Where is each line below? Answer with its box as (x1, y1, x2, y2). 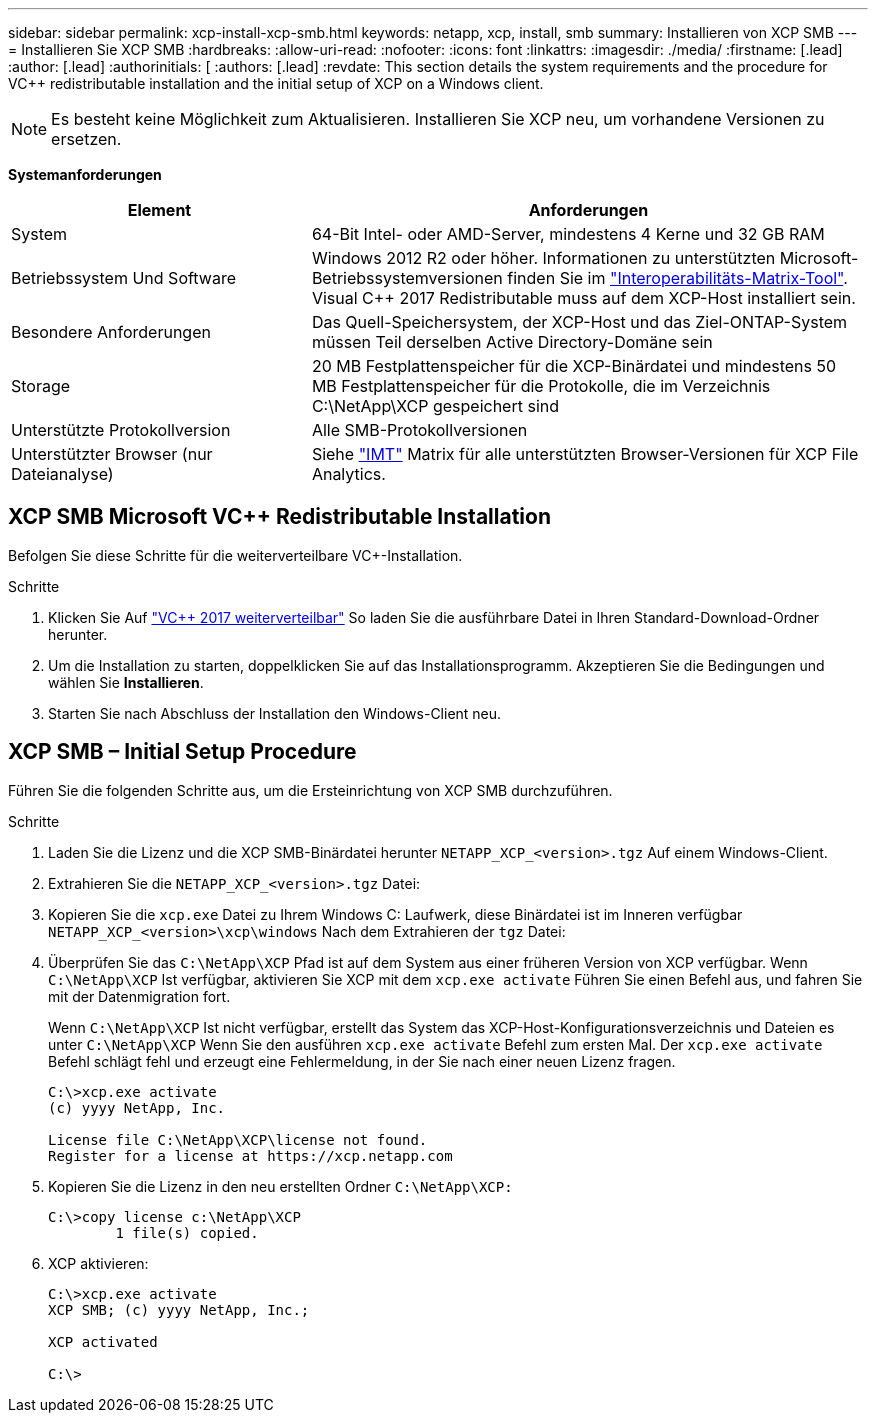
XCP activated (48, 1333, 158, 1350)
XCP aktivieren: (48, 1254, 149, 1272)
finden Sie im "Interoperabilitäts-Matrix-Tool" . (507, 268, 848, 288)
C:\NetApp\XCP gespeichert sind (311, 396, 560, 416)
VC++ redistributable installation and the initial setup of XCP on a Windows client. (8, 75, 544, 92)
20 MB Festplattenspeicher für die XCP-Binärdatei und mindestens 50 (311, 356, 837, 376)
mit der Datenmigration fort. (48, 987, 231, 1005)
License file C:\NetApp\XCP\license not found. (48, 1131, 428, 1148)
